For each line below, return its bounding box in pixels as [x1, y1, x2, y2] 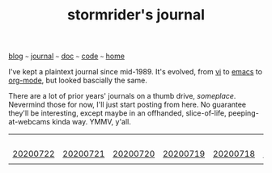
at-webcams [8, 117, 51, 127]
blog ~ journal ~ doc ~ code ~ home [8, 51, 125, 61]
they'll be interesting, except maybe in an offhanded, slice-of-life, [8, 108, 227, 118]
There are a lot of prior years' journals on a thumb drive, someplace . [8, 91, 236, 101]
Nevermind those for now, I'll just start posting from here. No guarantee [8, 99, 247, 110]
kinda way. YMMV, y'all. [52, 117, 132, 127]
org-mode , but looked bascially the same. [8, 75, 147, 86]
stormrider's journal [67, 6, 205, 24]
